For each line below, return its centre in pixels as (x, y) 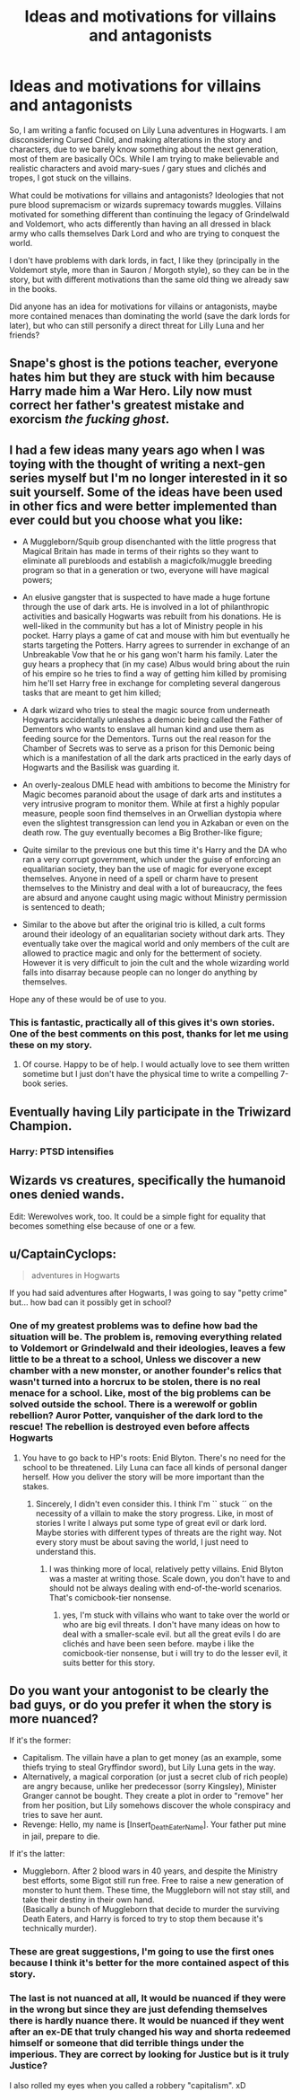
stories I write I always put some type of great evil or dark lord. (151, 1522)
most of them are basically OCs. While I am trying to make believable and (144, 158)
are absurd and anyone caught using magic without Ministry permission (154, 898)
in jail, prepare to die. (61, 1836)
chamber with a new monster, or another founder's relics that (146, 1371)
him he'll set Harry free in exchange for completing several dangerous (151, 684)
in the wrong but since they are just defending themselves (138, 2009)
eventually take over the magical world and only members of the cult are (156, 944)
